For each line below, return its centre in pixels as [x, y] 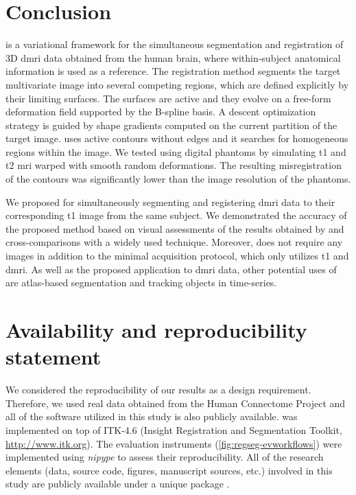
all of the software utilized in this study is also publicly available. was [152, 416]
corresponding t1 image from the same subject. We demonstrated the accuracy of [176, 215]
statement [54, 357]
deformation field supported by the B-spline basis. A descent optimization [161, 112]
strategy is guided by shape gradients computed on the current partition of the [171, 125]
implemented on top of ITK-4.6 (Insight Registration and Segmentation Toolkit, [174, 429]
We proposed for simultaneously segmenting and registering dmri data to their [170, 202]
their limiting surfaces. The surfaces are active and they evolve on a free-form [168, 98]
